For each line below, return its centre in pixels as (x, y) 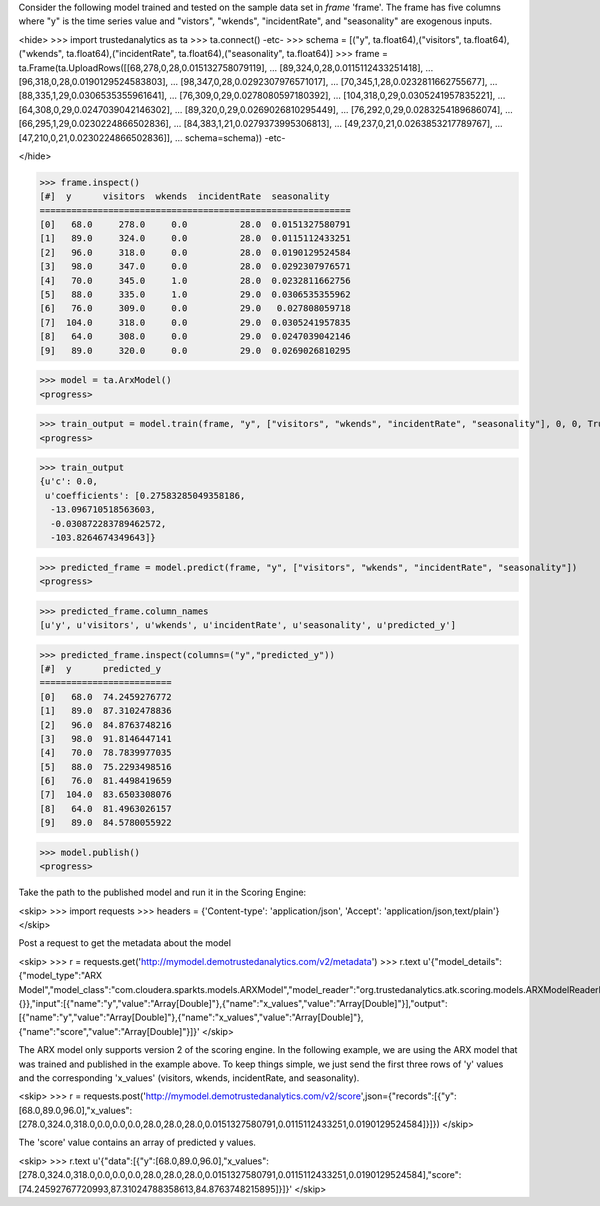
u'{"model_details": (462, 961)
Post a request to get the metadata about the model (125, 943)
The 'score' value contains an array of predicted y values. (137, 1142)
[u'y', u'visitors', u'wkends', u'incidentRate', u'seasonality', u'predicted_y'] (248, 624)
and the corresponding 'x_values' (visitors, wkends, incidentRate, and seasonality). (189, 1077)
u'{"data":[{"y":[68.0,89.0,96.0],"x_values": (181, 1161)
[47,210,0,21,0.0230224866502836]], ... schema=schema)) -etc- (152, 137)
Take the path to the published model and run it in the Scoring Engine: (162, 892)
